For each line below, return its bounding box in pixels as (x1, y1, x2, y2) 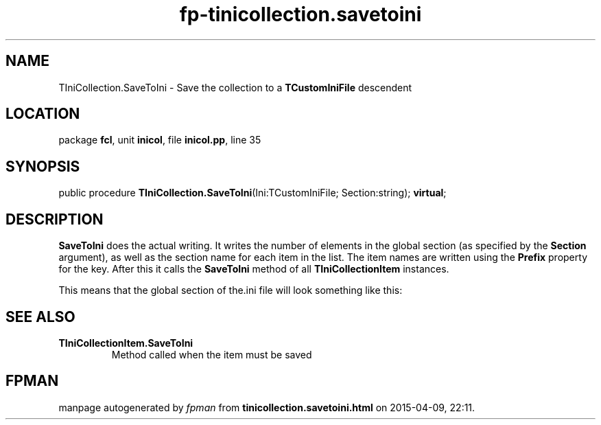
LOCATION (5, 105, 80, 123)
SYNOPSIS (5, 157, 80, 175)
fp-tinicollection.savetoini (179, 3, 422, 26)
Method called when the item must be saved (111, 348, 312, 360)
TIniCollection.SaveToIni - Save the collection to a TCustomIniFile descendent (58, 81, 412, 93)
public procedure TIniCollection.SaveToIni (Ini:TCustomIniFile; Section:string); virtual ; (58, 187, 447, 199)
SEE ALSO (5, 308, 75, 325)
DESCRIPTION (5, 210, 104, 228)
